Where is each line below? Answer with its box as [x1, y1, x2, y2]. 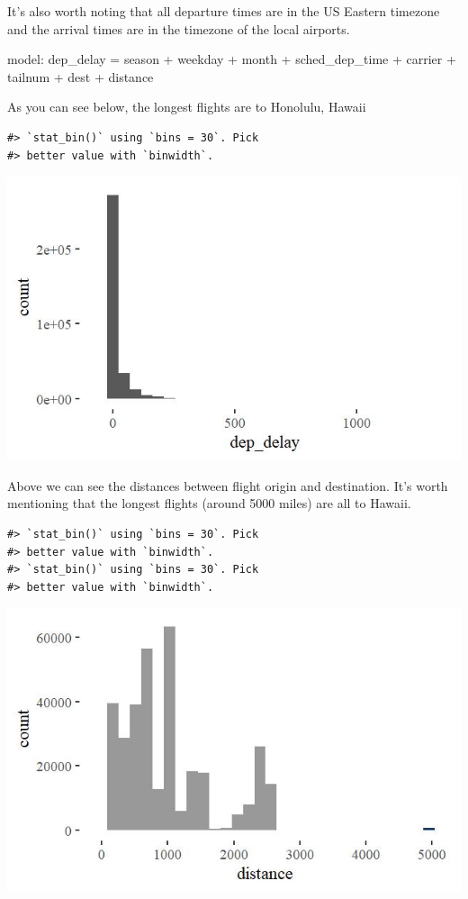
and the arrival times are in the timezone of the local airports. [7, 19, 350, 38]
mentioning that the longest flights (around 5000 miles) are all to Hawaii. [7, 494, 411, 513]
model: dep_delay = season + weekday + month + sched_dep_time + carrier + [7, 50, 456, 68]
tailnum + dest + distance [7, 67, 154, 86]
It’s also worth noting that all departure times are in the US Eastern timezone [7, 2, 440, 20]
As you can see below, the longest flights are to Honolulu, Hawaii [7, 97, 366, 116]
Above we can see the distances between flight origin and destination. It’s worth [7, 476, 448, 495]
